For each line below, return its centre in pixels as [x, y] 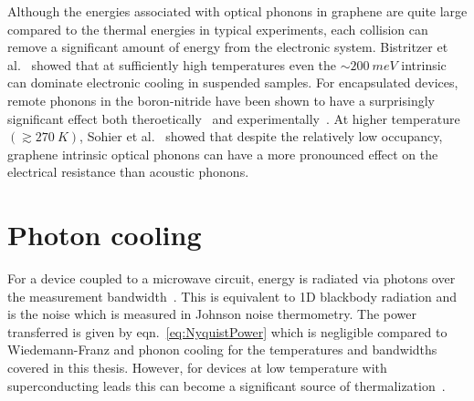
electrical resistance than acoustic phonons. [128, 172]
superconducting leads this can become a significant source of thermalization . [226, 385]
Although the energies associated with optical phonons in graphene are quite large [237, 11]
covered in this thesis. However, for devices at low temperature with [197, 368]
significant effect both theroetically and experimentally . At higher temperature [234, 118]
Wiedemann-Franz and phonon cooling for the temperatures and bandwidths [222, 350]
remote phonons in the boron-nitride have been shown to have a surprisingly [221, 100]
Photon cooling [105, 235]
